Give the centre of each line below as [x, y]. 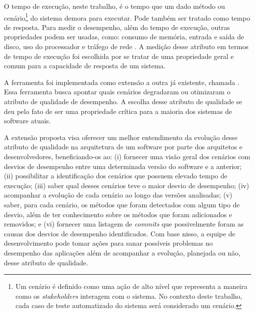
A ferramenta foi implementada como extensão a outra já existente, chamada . [122, 82]
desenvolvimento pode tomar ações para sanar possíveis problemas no [108, 243]
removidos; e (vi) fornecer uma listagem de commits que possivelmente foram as [124, 224]
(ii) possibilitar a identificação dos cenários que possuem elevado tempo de [116, 176]
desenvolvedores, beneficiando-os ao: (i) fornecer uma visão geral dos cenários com [127, 156]
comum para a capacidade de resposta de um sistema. [85, 66]
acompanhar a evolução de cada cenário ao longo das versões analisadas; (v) [118, 195]
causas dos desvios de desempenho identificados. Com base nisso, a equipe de [120, 233]
